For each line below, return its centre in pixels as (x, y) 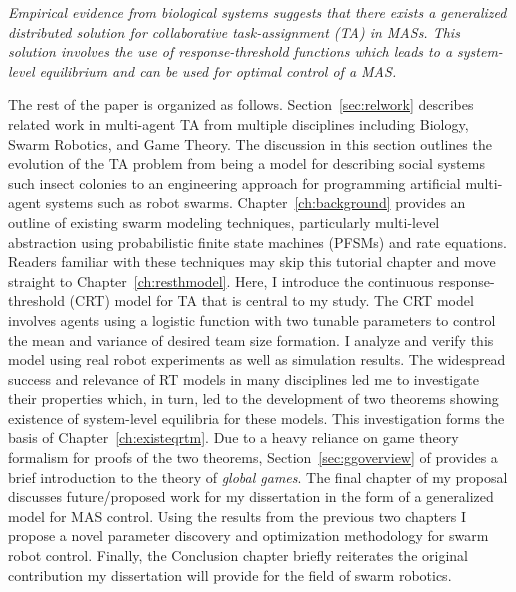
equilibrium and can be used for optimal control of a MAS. (218, 70)
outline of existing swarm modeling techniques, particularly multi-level (224, 221)
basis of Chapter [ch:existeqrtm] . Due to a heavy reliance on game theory (233, 437)
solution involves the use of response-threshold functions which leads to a (230, 51)
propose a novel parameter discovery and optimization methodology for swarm (248, 535)
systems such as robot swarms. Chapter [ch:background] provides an (255, 202)
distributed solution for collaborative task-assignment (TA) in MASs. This (234, 31)
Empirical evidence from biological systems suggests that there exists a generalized (257, 12)
